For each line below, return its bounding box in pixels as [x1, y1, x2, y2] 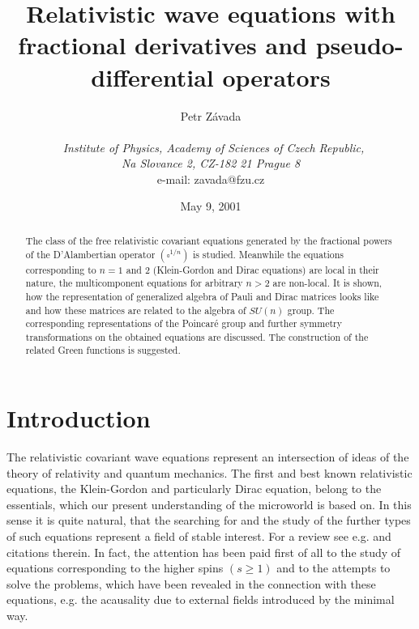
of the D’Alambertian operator [25, 247, 156, 261]
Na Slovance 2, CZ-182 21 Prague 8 [121, 155, 301, 172]
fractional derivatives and [18, 28, 307, 62]
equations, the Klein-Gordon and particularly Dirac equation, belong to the [6, 480, 382, 497]
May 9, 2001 [180, 198, 242, 215]
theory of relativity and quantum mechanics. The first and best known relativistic [6, 464, 413, 481]
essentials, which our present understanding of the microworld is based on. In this [6, 495, 412, 512]
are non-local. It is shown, [272, 276, 383, 290]
